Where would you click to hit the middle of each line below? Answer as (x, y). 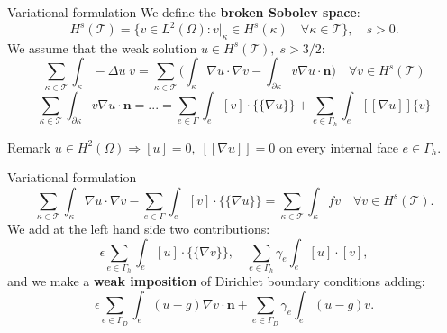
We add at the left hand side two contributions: (139, 229)
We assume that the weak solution (102, 47)
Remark (29, 147)
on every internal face (338, 147)
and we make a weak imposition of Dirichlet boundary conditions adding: (216, 281)
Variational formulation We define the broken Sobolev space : (184, 12)
